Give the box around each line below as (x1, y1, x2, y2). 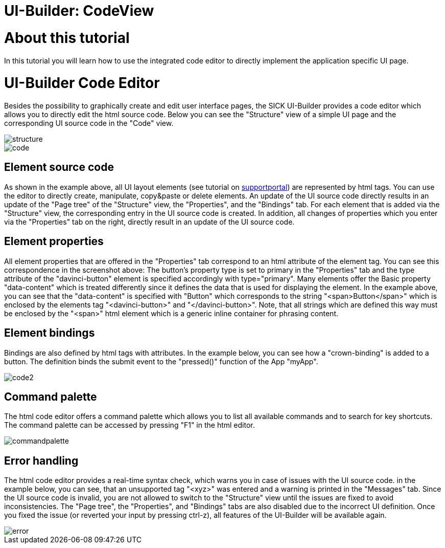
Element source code (4, 161, 114, 174)
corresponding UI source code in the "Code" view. (4, 119, 174, 127)
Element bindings (4, 326, 95, 340)
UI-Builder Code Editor (4, 74, 160, 92)
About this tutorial (4, 29, 130, 47)
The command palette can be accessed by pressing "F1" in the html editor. (4, 421, 255, 430)
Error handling (4, 454, 79, 467)
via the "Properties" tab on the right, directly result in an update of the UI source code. (4, 217, 295, 226)
